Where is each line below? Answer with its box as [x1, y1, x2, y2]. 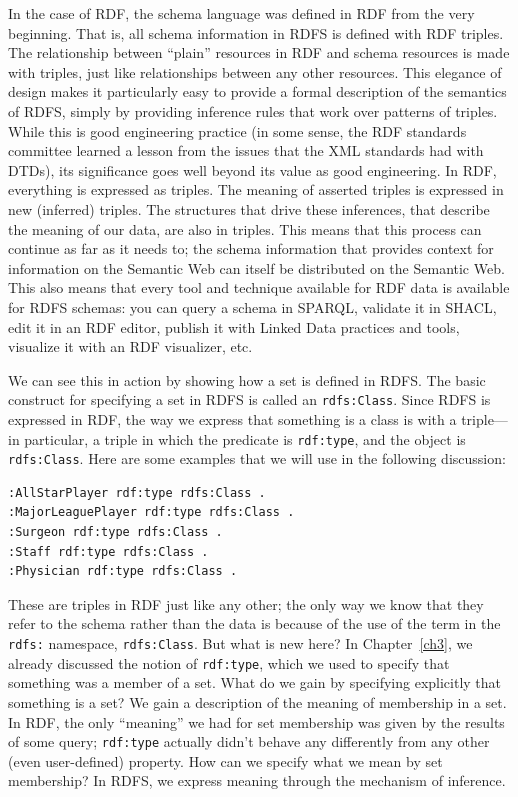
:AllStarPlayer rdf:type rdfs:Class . [8, 485, 266, 500]
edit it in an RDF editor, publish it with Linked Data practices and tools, [8, 316, 460, 337]
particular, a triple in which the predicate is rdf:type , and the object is [24, 428, 466, 449]
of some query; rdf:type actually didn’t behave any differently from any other [8, 731, 490, 752]
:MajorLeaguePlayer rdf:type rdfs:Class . [8, 505, 295, 520]
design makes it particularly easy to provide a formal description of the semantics [8, 81, 507, 102]
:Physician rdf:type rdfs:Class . [8, 564, 238, 579]
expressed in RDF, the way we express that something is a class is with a [8, 408, 457, 429]
